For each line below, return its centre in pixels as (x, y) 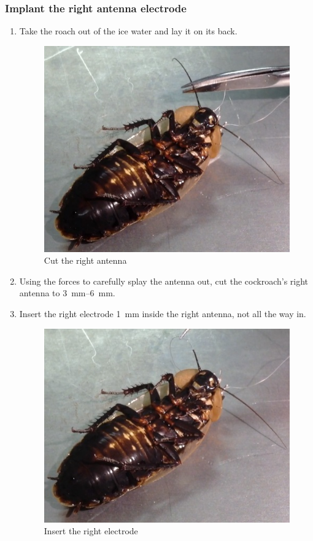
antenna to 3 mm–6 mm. (67, 293)
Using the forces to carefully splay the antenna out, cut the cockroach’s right (164, 281)
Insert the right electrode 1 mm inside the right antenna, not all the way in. (163, 313)
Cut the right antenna (85, 260)
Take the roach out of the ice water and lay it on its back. (128, 31)
